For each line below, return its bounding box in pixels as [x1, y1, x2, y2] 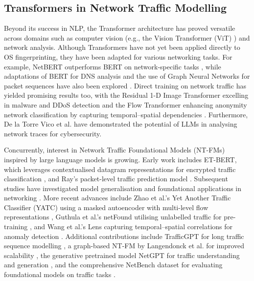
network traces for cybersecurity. [4, 128, 102, 138]
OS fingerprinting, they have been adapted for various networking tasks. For [4, 51, 232, 62]
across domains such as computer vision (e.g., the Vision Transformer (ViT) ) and [4, 32, 250, 43]
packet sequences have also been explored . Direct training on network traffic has [4, 80, 246, 90]
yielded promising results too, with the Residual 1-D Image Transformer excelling [4, 90, 249, 100]
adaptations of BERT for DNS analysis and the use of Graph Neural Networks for [4, 71, 250, 81]
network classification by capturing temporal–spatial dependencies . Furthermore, [4, 109, 248, 119]
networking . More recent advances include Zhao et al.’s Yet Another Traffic [4, 193, 231, 203]
